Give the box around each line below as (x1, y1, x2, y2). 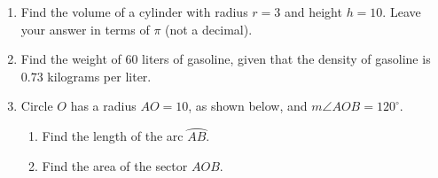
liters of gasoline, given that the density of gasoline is (142, 50, 431, 68)
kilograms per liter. (47, 66, 152, 85)
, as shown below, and (188, 97, 308, 115)
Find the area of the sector (42, 156, 188, 174)
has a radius (70, 97, 137, 115)
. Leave (382, 3, 421, 20)
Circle (20, 97, 53, 115)
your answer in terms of (20, 19, 150, 38)
